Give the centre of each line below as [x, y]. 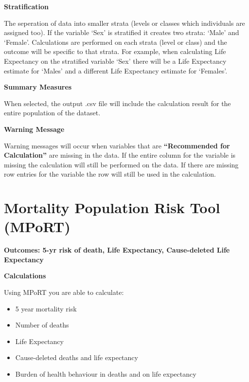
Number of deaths [42, 325]
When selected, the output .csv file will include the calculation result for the [117, 103]
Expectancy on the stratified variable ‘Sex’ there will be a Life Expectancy [115, 61]
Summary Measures [38, 87]
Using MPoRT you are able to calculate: [64, 292]
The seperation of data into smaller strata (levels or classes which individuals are [124, 23]
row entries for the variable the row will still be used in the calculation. [110, 174]
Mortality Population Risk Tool [112, 208]
